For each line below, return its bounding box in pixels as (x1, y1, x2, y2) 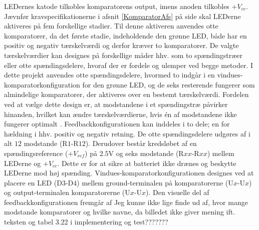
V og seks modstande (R (108, 147, 184, 158)
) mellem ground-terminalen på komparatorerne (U (77, 177, 233, 187)
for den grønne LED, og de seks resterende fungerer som (82, 79, 255, 89)
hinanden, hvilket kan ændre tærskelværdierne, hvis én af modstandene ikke (4, 108, 237, 119)
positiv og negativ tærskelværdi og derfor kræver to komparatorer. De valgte (4, 40, 239, 50)
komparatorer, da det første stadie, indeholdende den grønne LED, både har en (4, 30, 247, 40)
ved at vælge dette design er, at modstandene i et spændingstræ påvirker (4, 98, 228, 109)
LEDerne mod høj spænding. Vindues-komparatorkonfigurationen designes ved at (4, 167, 254, 178)
